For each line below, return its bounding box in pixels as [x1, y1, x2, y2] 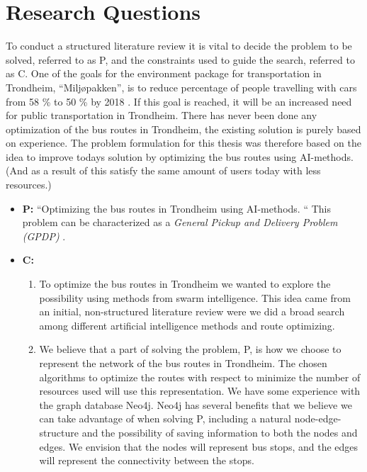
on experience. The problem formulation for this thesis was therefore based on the [6, 135, 361, 150]
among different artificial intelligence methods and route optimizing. [39, 318, 335, 332]
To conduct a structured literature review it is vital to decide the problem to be [6, 38, 352, 53]
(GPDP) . [22, 228, 66, 243]
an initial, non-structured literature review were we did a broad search [39, 304, 345, 319]
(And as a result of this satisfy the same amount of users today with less [6, 163, 321, 178]
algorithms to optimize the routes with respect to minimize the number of [39, 369, 361, 384]
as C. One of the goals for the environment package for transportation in [6, 66, 322, 81]
